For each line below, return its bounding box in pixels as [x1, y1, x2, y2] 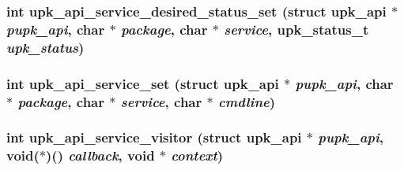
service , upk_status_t [224, 19, 369, 39]
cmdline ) [217, 91, 276, 111]
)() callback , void [46, 146, 155, 165]
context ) [171, 146, 224, 165]
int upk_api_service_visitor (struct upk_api [6, 128, 302, 147]
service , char [120, 91, 202, 111]
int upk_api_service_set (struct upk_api [6, 73, 279, 93]
